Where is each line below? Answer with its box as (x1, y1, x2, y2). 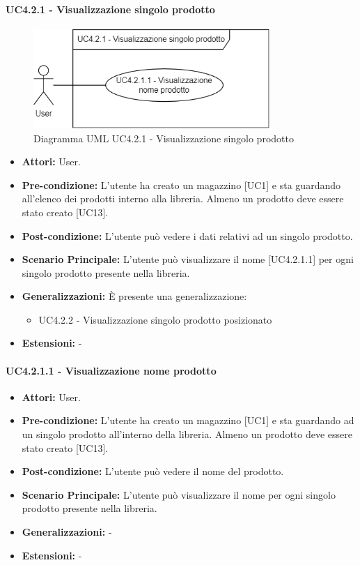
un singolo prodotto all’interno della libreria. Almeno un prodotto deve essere (22, 427, 352, 442)
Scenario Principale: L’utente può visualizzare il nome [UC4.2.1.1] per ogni (22, 252, 354, 266)
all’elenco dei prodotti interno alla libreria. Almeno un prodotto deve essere (22, 191, 344, 206)
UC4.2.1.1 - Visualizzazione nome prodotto (6, 363, 217, 377)
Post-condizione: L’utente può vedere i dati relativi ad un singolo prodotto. (22, 228, 353, 243)
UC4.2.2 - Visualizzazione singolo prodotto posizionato (38, 312, 272, 326)
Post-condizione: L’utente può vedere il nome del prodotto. (22, 464, 284, 479)
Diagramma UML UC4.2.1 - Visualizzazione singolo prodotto (33, 130, 294, 145)
